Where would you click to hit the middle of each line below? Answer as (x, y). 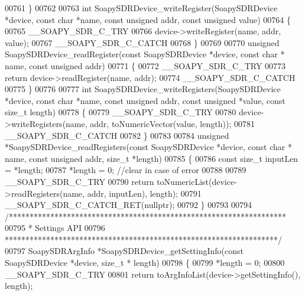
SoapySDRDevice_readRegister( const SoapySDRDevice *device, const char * (145, 54)
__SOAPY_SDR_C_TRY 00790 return (80, 181)
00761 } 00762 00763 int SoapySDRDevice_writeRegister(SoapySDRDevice (141, 8)
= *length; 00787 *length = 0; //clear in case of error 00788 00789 (126, 170)
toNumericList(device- (197, 181)
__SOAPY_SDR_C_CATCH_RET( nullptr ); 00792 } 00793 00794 (128, 205)
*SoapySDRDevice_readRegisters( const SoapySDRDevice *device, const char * (148, 147)
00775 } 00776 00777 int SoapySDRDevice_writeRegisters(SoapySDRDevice (143, 89)
